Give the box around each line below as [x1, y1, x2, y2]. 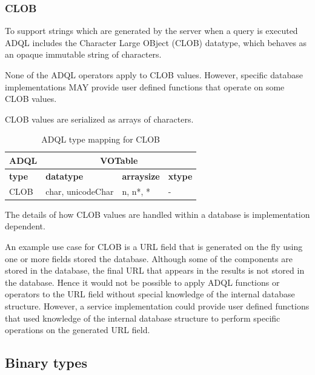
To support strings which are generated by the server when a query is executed [5, 24, 298, 37]
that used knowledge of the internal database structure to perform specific [5, 311, 280, 324]
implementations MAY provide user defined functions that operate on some [5, 80, 285, 93]
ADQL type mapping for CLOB [41, 133, 160, 146]
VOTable [100, 154, 138, 166]
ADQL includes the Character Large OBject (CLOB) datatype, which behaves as [5, 36, 307, 49]
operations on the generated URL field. [5, 323, 150, 336]
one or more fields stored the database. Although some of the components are [5, 252, 293, 265]
